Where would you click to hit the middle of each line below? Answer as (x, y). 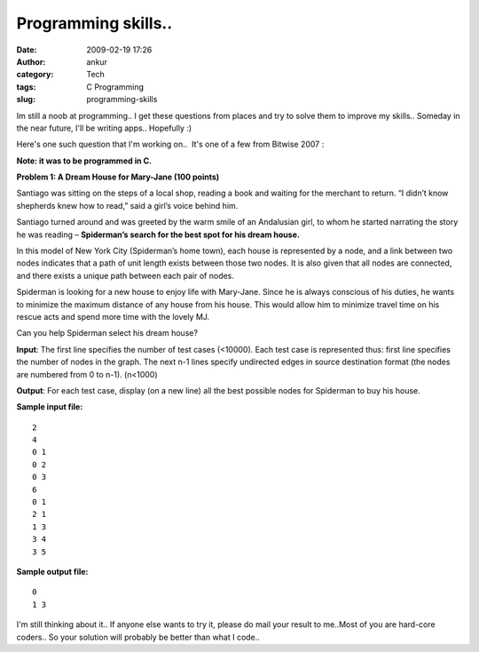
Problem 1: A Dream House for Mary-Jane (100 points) (118, 177)
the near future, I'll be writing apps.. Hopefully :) (104, 128)
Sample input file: (50, 407)
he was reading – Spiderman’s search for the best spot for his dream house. (158, 235)
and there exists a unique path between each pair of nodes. (126, 275)
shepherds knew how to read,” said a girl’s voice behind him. (127, 205)
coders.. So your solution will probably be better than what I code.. (138, 637)
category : (35, 75)
